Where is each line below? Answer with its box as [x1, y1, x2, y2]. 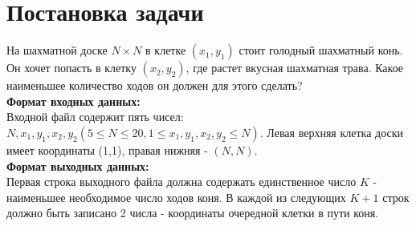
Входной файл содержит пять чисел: [6, 108, 184, 125]
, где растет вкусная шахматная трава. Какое [186, 59, 404, 76]
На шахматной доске [6, 42, 108, 59]
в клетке [145, 42, 186, 59]
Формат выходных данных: [6, 157, 149, 174]
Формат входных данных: [6, 92, 141, 109]
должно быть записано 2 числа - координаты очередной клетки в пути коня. [6, 204, 379, 221]
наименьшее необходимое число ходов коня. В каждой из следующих [6, 188, 346, 205]
